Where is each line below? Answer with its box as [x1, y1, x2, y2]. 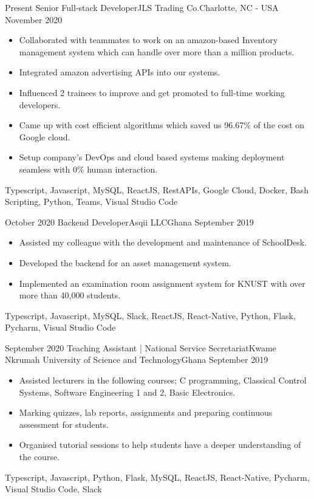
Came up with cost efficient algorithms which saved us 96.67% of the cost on [19, 119, 305, 131]
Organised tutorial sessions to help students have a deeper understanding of [19, 438, 301, 451]
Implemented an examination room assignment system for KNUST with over [19, 277, 305, 289]
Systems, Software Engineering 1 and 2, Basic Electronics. [19, 385, 236, 398]
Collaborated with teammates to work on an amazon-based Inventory [19, 33, 278, 46]
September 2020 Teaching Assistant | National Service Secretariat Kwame [5, 341, 276, 354]
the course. [19, 450, 60, 463]
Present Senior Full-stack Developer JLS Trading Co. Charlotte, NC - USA [5, 1, 279, 13]
